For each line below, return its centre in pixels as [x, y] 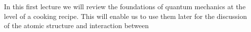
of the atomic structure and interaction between [77, 25]
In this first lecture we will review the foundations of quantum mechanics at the [125, 6]
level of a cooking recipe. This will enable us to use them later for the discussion [125, 16]
